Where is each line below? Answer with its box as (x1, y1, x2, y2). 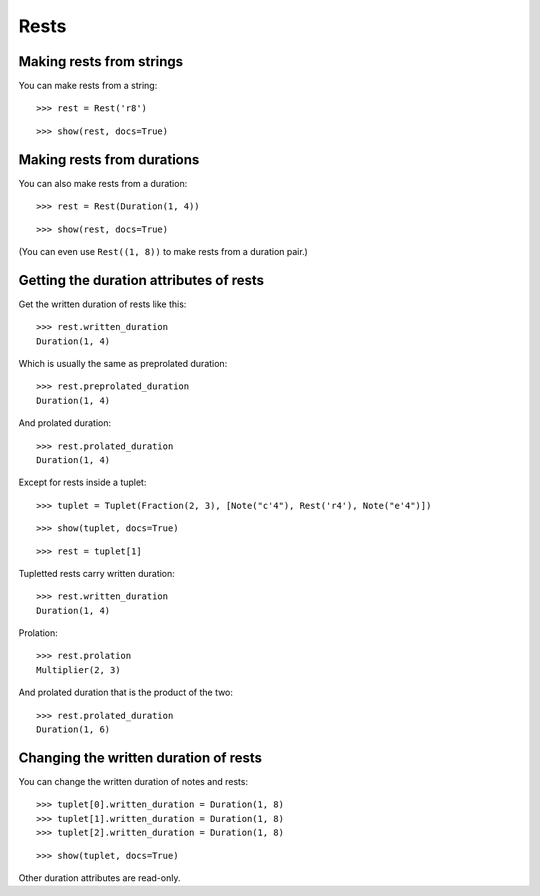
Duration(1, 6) (36, 724, 111, 735)
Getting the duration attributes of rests (18, 271, 265, 289)
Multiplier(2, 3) (36, 664, 121, 675)
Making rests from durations (18, 151, 200, 168)
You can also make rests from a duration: (18, 177, 188, 189)
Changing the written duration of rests (18, 749, 263, 766)
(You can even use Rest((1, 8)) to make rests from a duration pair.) (18, 245, 309, 257)
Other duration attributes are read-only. (18, 871, 181, 884)
